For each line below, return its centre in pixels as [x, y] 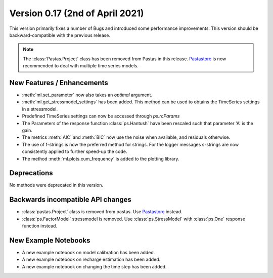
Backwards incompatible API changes [70, 200]
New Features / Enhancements [59, 83]
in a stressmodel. [40, 109]
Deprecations [31, 173]
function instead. [40, 226]
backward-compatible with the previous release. [60, 35]
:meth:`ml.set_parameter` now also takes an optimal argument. [87, 95]
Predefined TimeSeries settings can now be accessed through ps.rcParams [101, 116]
